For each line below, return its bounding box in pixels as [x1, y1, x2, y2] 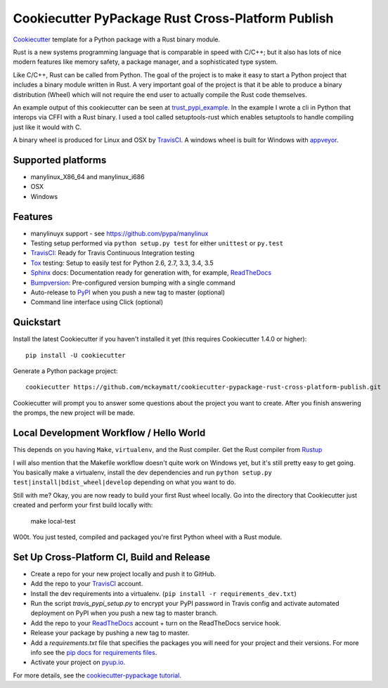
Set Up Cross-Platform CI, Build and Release [13, 551, 211, 563]
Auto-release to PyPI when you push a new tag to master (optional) [30, 288, 225, 297]
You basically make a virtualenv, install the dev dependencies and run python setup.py [13, 468, 272, 476]
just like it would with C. [13, 123, 82, 131]
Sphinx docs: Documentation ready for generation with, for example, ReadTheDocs [30, 268, 272, 277]
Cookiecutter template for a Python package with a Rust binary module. [13, 35, 221, 44]
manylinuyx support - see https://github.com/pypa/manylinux [30, 229, 209, 238]
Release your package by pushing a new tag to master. [30, 629, 190, 637]
